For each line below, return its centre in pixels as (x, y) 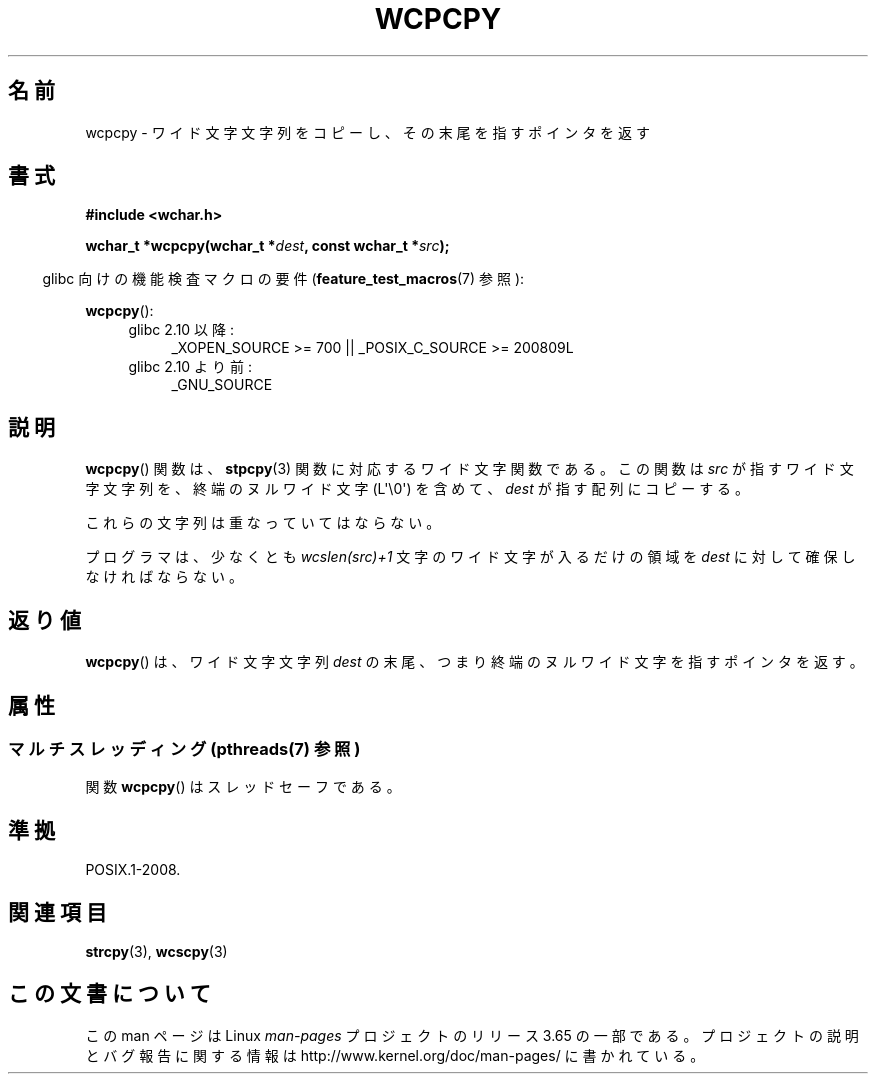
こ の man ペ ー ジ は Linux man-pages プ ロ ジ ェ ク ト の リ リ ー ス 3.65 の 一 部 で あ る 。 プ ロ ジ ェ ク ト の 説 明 (472, 1035)
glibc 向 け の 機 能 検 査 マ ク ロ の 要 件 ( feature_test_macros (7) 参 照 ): (283, 279)
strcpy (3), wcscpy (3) (156, 952)
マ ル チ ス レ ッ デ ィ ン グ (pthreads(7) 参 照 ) (184, 748)
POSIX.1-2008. (133, 870)
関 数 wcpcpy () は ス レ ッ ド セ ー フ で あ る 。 (243, 787)
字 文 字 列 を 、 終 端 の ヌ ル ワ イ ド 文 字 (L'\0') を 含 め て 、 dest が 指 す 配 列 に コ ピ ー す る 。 (417, 489)
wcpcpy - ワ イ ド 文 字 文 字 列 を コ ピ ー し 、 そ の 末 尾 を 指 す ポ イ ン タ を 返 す (367, 132)
